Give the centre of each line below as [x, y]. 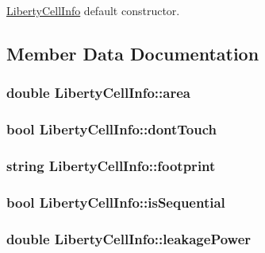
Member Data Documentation [133, 53]
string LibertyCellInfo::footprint [111, 165]
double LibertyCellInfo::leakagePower [129, 238]
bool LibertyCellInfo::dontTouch [112, 129]
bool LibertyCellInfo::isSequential [116, 202]
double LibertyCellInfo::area [98, 93]
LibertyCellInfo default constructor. [93, 10]
